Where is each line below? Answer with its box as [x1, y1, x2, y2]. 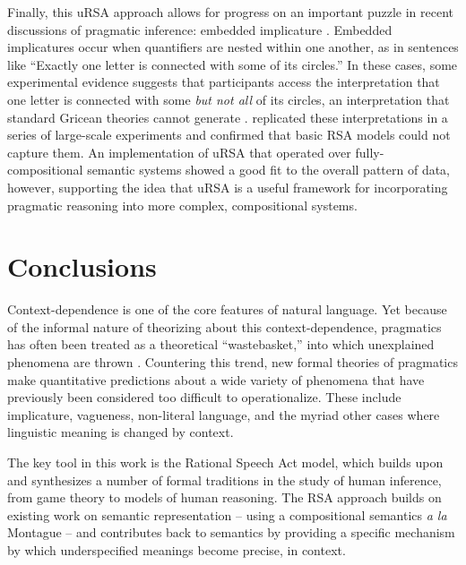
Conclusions [7, 248, 157, 285]
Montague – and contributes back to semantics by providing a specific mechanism [7, 523, 455, 542]
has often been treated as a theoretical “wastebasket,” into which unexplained [7, 335, 435, 354]
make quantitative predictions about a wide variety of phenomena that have [7, 370, 425, 389]
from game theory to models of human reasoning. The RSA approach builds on [7, 488, 442, 507]
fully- [355, 142, 384, 161]
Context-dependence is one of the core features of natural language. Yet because [7, 300, 447, 319]
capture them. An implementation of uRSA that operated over [7, 142, 351, 161]
